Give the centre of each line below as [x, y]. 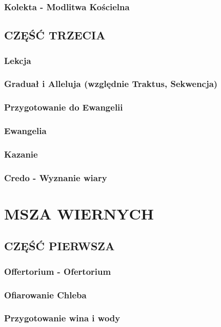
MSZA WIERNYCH [79, 213]
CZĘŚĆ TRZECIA [55, 35]
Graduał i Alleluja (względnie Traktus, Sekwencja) [111, 84]
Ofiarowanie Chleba [45, 295]
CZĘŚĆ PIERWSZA [59, 246]
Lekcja [18, 60]
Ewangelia [25, 131]
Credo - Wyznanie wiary [56, 177]
